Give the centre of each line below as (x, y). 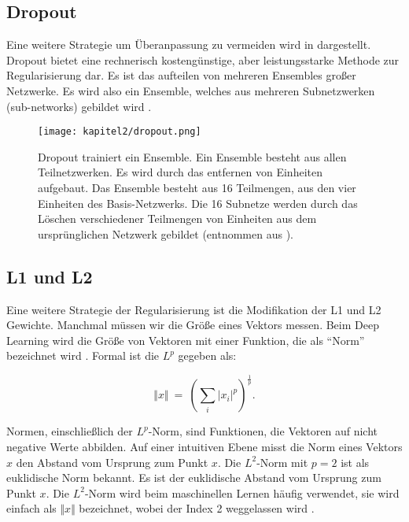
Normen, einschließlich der (70, 431)
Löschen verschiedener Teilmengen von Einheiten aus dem (177, 218)
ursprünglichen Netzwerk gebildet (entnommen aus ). (166, 233)
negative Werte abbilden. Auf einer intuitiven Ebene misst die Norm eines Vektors (204, 446)
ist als (355, 462)
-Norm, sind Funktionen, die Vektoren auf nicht (263, 431)
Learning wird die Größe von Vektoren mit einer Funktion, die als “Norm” (186, 340)
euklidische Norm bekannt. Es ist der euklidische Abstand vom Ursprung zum (194, 478)
